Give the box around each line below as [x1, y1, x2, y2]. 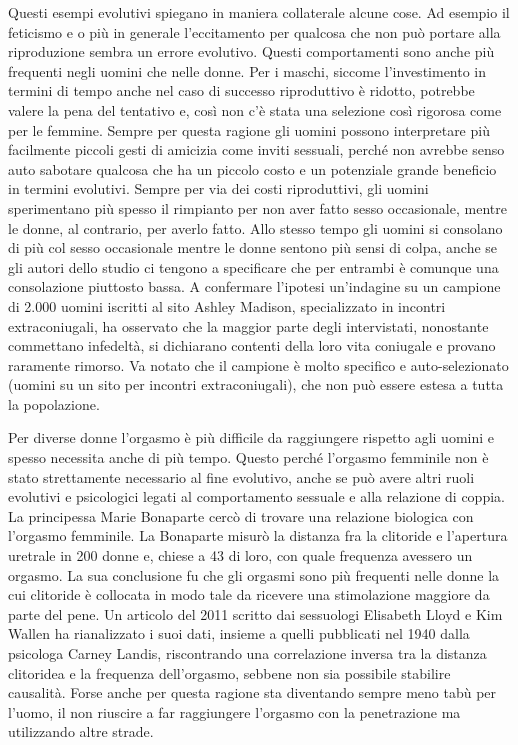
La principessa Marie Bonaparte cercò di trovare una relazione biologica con [8, 505, 474, 526]
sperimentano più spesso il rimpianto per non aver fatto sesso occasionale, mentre [8, 197, 507, 218]
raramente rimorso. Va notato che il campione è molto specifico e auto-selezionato [8, 354, 509, 375]
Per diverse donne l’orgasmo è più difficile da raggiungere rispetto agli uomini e [8, 427, 494, 448]
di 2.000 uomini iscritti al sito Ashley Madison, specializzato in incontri [8, 295, 446, 316]
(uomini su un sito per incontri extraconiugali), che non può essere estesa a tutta [8, 374, 504, 395]
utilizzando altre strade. [8, 721, 154, 742]
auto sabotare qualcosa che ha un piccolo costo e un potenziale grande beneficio [8, 158, 497, 179]
